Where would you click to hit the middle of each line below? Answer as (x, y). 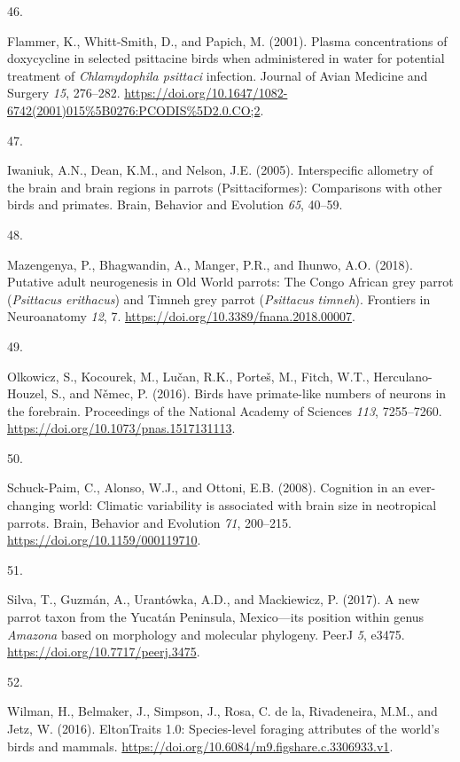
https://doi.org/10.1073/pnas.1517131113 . (121, 428)
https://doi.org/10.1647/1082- (206, 93)
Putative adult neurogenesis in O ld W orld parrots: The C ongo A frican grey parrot (230, 282)
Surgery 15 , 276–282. (64, 93)
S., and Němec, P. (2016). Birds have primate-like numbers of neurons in (249, 393)
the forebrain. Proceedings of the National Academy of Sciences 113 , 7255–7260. (225, 410)
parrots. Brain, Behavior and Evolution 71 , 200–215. (149, 522)
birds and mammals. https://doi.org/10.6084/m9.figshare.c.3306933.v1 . (200, 746)
